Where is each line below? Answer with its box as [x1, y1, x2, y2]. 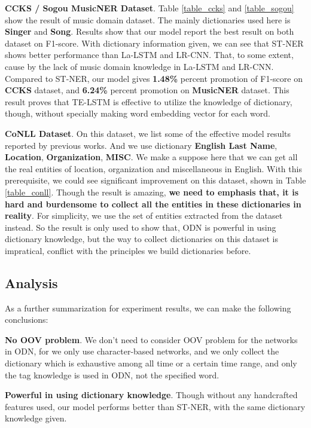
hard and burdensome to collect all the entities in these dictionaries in [5, 197, 301, 210]
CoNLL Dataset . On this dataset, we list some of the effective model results [5, 127, 291, 139]
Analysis [5, 273, 58, 292]
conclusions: [5, 313, 48, 326]
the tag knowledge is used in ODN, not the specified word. [5, 368, 219, 381]
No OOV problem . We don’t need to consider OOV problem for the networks [5, 333, 298, 346]
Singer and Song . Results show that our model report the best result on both [5, 25, 294, 38]
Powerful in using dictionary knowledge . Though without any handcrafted [5, 389, 298, 401]
